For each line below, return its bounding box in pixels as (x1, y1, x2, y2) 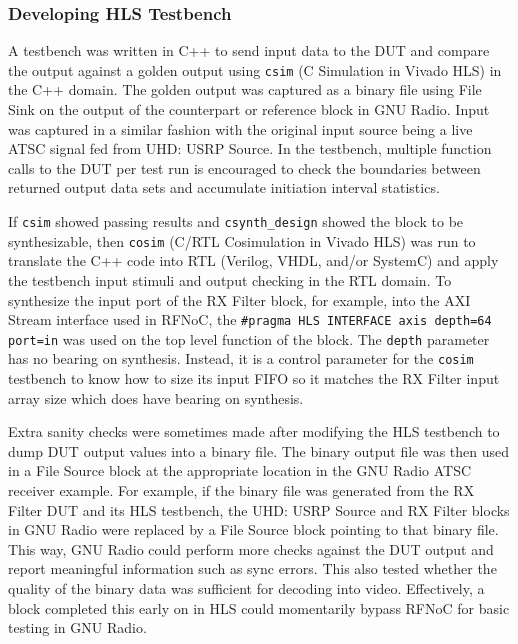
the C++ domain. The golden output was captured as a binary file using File (8, 79, 482, 100)
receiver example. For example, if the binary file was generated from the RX (8, 480, 475, 501)
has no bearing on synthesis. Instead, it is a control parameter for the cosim (8, 348, 474, 369)
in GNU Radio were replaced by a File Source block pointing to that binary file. (8, 519, 499, 540)
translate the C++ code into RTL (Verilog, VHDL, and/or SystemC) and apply (8, 250, 499, 271)
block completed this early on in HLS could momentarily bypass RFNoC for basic (8, 597, 510, 618)
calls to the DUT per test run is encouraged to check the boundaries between (8, 157, 481, 178)
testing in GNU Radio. (8, 617, 147, 638)
